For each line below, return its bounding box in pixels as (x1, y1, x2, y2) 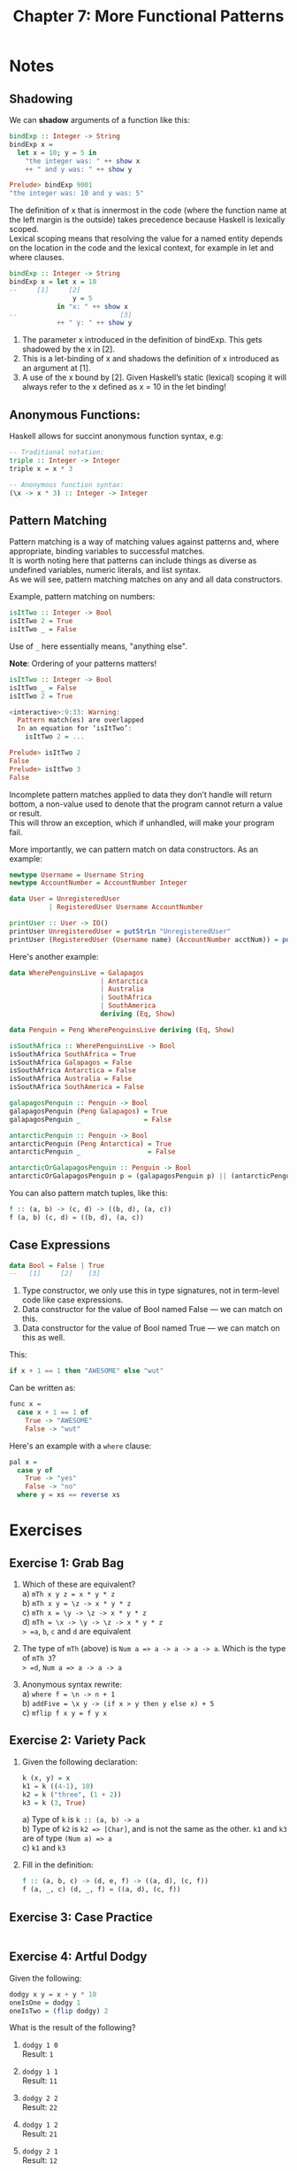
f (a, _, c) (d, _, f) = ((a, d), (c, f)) (21, 1885, 181, 1894)
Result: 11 (21, 2075, 57, 2086)
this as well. (21, 1333, 65, 1343)
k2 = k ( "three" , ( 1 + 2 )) (21, 1790, 122, 1799)
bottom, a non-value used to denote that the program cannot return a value (9, 799, 283, 809)
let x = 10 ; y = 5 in (17, 148, 97, 157)
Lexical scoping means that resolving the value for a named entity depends (9, 233, 283, 244)
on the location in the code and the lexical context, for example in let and (9, 243, 274, 253)
